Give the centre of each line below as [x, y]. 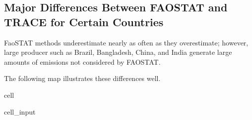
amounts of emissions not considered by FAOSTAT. [82, 61]
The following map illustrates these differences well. [82, 78]
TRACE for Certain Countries [84, 21]
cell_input [20, 111]
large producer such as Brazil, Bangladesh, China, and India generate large [118, 52]
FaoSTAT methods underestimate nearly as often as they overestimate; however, [126, 42]
